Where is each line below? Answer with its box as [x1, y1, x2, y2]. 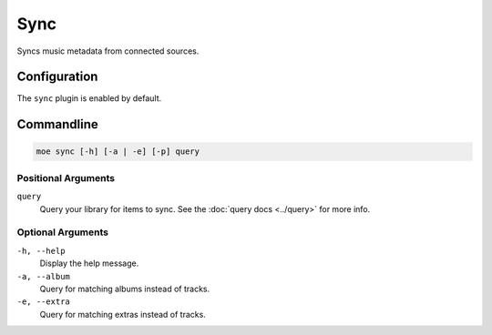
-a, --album [16, 271, 70, 281]
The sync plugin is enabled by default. [16, 93, 162, 104]
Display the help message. [39, 258, 139, 269]
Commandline [16, 117, 99, 132]
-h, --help [16, 246, 66, 256]
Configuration [16, 69, 98, 85]
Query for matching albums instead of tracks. [39, 283, 210, 294]
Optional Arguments [16, 226, 109, 239]
